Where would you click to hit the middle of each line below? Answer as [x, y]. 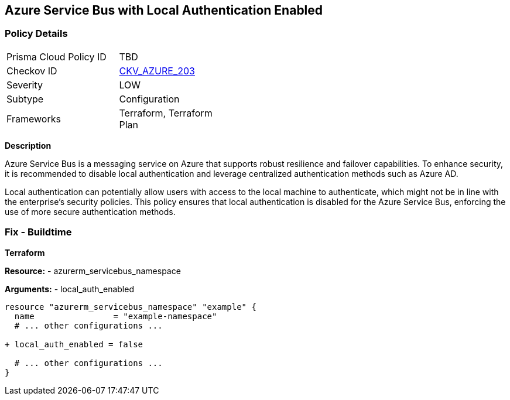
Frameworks [34, 119]
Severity [25, 85]
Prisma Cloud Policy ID [57, 57]
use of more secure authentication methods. [90, 211]
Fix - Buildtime [38, 232]
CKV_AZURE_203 [157, 71]
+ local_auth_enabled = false [74, 344]
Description [28, 145]
